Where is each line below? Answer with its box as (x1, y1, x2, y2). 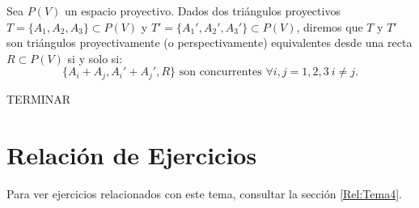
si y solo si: (67, 49, 123, 66)
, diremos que (296, 18, 363, 35)
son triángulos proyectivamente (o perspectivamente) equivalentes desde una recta (6, 34, 413, 51)
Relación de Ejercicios (6, 138, 257, 171)
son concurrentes (179, 66, 262, 79)
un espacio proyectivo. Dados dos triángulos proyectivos (64, 2, 341, 19)
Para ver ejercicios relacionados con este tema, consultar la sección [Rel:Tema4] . (6, 185, 402, 202)
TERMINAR (6, 90, 71, 107)
